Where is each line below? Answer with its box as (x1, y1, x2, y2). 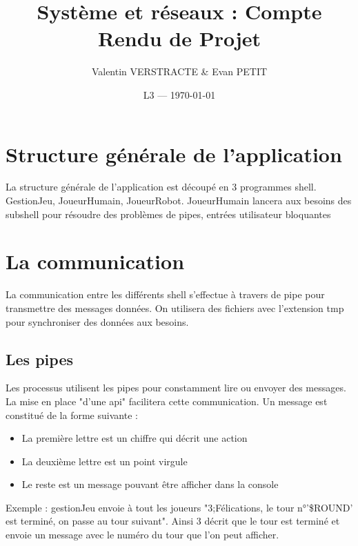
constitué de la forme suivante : (6, 407, 138, 422)
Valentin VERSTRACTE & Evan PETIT (91, 64, 268, 79)
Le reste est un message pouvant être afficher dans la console (21, 477, 279, 491)
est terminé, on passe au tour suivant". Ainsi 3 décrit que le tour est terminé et (6, 514, 340, 528)
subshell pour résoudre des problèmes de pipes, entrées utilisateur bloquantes (6, 206, 331, 221)
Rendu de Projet (97, 24, 261, 52)
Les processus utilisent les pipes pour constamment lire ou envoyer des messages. (6, 380, 346, 395)
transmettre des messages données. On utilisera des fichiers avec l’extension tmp (6, 300, 344, 315)
